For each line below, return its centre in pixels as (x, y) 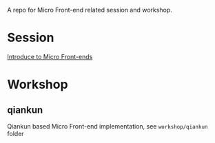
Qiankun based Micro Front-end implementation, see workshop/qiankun (107, 126)
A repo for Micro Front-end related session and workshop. (90, 10)
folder (16, 133)
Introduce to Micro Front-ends (50, 56)
